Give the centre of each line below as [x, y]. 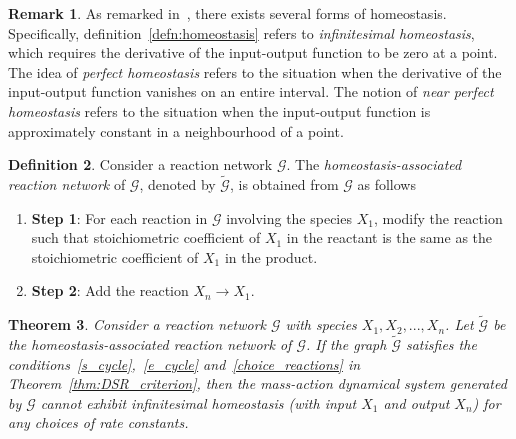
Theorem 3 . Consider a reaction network [137, 324]
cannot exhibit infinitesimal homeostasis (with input [198, 402]
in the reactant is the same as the [389, 237]
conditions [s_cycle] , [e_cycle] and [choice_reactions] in [184, 363]
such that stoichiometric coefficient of [146, 237]
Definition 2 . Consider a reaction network [140, 164]
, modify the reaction [438, 217]
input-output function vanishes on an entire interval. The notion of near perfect [251, 91]
